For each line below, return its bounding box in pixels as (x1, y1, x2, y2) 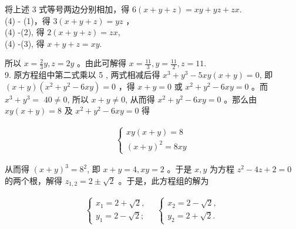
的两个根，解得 (5, 174, 62, 186)
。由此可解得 (77, 57, 127, 69)
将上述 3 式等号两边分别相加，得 (5, 3, 130, 15)
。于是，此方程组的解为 (118, 174, 209, 186)
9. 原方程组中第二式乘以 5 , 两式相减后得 (5, 69, 160, 81)
